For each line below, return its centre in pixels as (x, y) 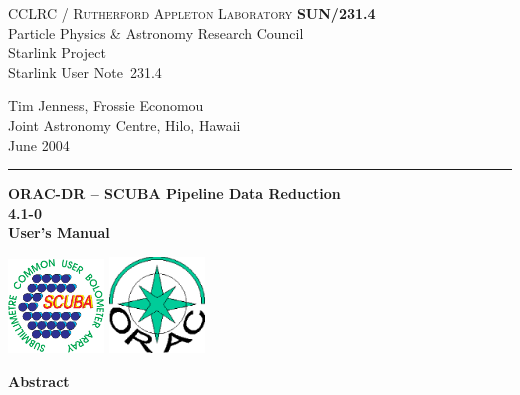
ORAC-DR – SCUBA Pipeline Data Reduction (174, 193)
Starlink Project (57, 52)
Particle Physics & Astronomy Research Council (156, 32)
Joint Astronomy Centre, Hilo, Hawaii (124, 124)
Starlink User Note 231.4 (85, 71)
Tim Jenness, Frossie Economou (106, 105)
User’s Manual (59, 232)
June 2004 (39, 144)
